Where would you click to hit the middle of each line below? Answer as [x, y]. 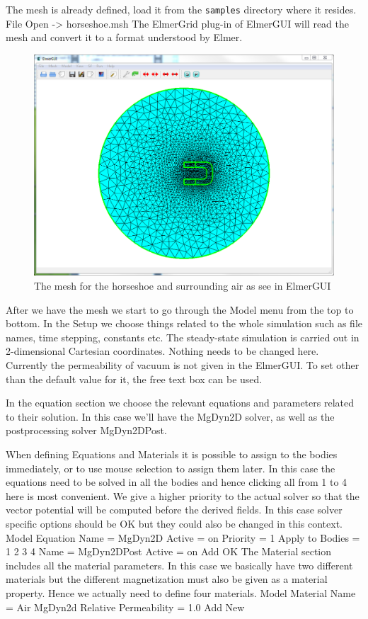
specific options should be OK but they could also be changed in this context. [174, 523]
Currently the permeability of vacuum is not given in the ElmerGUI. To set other [183, 365]
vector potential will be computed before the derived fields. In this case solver [174, 510]
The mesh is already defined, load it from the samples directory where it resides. [181, 9]
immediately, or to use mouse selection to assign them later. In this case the [171, 468]
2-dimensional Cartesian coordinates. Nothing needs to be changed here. [162, 351]
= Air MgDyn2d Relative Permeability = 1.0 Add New [125, 607]
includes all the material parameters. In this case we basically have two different [179, 565]
